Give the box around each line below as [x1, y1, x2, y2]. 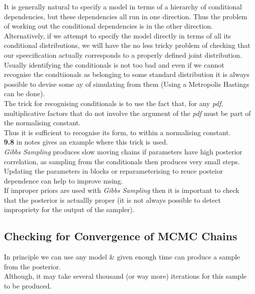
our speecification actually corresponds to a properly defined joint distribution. [4, 49, 242, 60]
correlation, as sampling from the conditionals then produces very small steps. [4, 156, 240, 166]
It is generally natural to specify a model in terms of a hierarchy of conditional [4, 1, 242, 11]
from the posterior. [4, 261, 61, 271]
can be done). [4, 88, 45, 99]
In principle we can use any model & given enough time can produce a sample [4, 252, 240, 262]
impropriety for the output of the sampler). [4, 204, 135, 215]
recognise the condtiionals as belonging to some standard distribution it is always [4, 69, 250, 79]
